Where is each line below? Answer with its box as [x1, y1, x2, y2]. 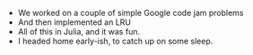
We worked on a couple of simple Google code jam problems [17, 8, 244, 18]
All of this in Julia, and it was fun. [17, 27, 141, 36]
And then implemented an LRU [17, 17, 132, 27]
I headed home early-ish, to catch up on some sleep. [17, 35, 214, 46]
